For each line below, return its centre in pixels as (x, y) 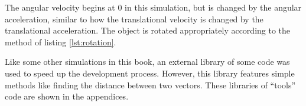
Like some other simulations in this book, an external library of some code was (147, 62)
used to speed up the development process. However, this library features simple (150, 73)
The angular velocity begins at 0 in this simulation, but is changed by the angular (153, 7)
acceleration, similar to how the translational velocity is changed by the (134, 19)
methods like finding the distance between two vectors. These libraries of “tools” (150, 85)
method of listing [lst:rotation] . (61, 42)
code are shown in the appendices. (67, 96)
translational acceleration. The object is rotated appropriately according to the (148, 30)
